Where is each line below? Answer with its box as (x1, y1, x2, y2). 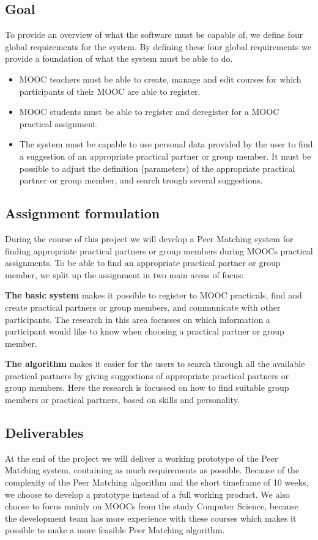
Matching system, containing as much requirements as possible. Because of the (5, 464, 300, 476)
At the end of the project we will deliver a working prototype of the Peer (5, 451, 278, 464)
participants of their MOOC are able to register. (19, 84, 201, 97)
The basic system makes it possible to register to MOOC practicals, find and (5, 289, 302, 301)
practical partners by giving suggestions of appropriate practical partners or (5, 369, 289, 382)
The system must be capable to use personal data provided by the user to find (19, 138, 313, 150)
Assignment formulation (5, 204, 160, 223)
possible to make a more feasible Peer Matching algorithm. (5, 523, 225, 536)
